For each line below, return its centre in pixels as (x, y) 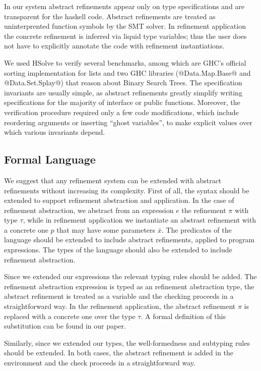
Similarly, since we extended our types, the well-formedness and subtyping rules (127, 342)
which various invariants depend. (55, 132)
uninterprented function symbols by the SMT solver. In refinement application (125, 26)
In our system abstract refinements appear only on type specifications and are (124, 6)
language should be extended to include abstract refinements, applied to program (129, 240)
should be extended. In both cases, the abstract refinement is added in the (119, 353)
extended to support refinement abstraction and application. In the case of (119, 200)
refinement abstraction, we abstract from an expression (89, 210)
